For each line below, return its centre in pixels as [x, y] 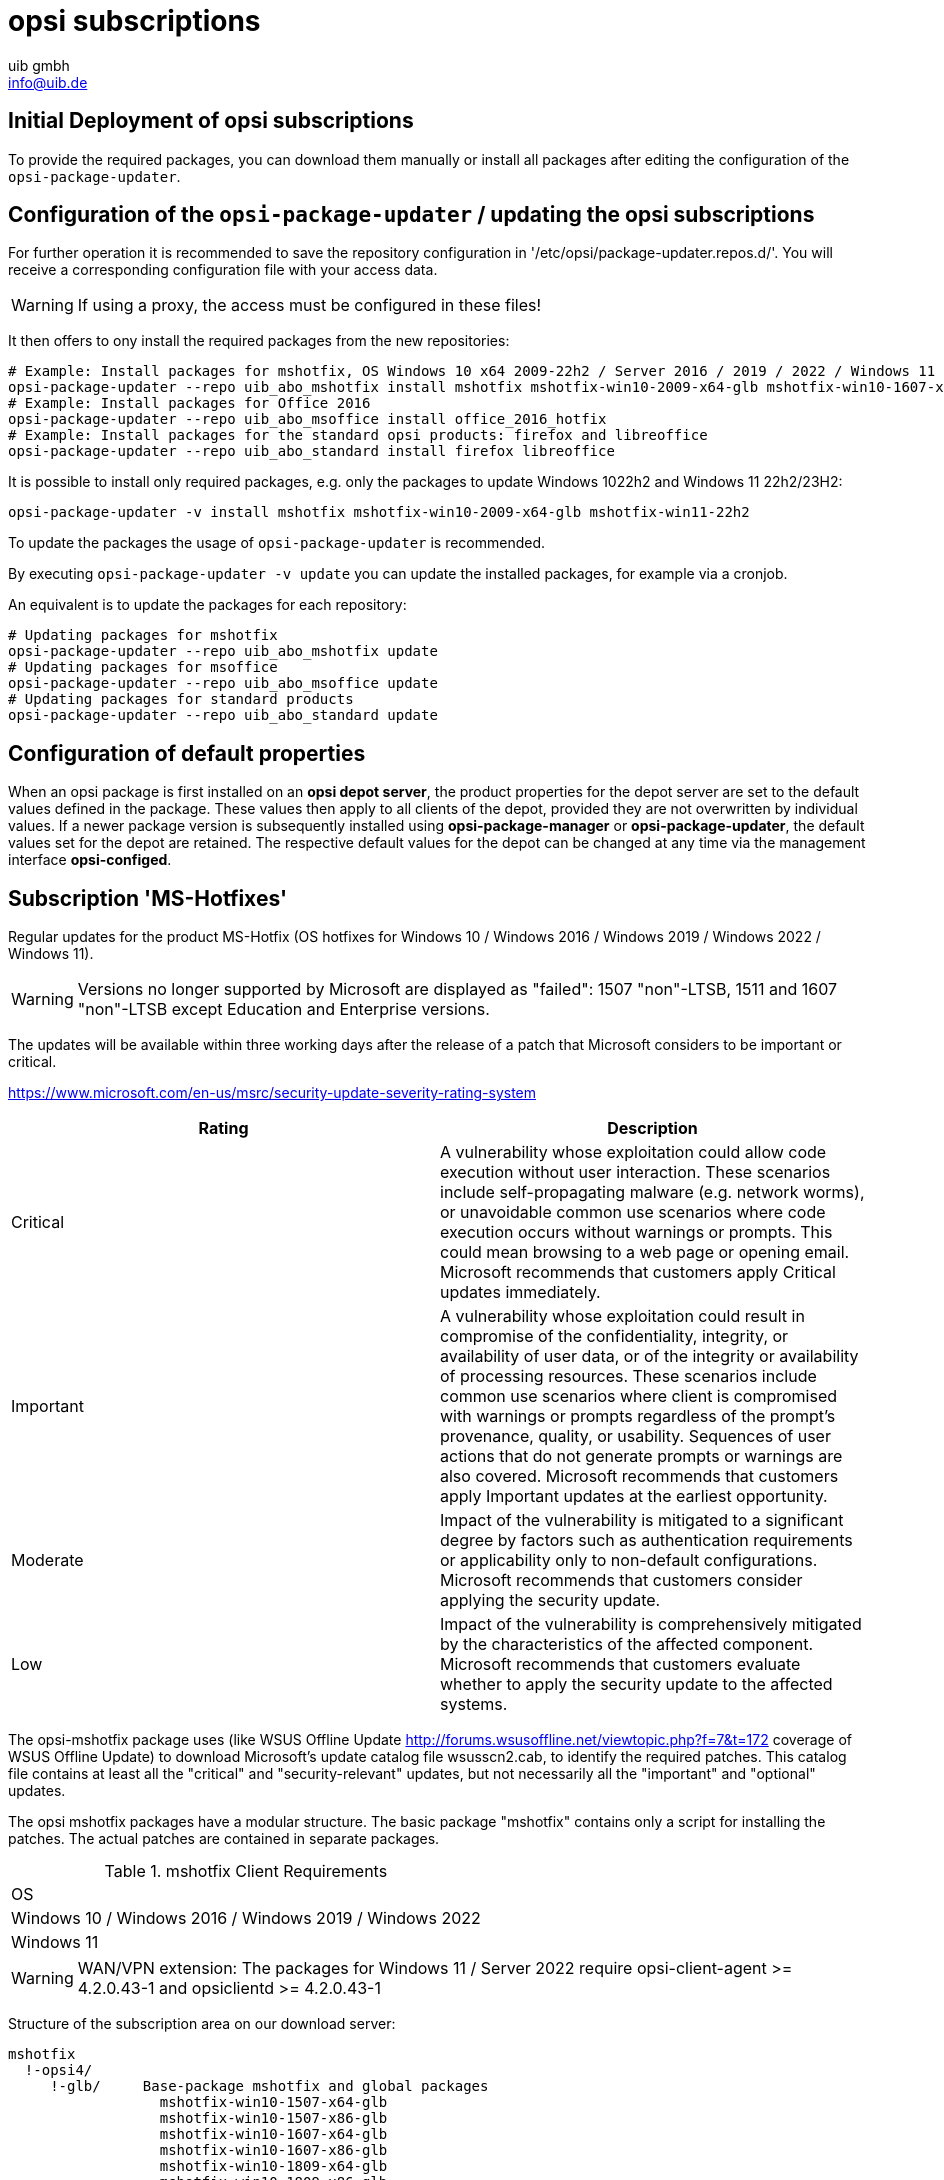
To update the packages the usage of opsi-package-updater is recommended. [277, 543]
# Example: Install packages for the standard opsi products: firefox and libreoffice [358, 435]
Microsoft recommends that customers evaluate [620, 1664]
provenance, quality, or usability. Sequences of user [635, 1436]
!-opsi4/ [58, 2070]
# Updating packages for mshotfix [143, 635]
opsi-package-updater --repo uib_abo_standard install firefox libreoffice [311, 451]
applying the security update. [550, 1600]
